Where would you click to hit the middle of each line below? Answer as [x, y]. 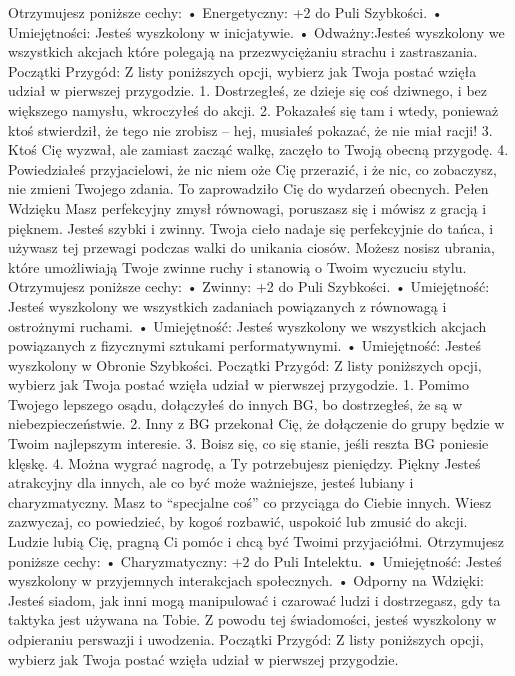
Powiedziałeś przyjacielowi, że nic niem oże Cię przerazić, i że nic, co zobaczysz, [252, 168]
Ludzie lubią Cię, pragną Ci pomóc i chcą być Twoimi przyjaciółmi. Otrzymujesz [256, 541]
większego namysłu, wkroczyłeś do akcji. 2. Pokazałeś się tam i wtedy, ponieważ [253, 109]
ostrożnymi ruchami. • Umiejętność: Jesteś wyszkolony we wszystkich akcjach [247, 325]
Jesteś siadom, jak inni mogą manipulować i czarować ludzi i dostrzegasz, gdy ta [254, 599]
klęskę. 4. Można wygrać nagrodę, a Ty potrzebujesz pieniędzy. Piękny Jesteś [244, 462]
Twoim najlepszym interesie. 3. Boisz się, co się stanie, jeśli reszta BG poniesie [248, 443]
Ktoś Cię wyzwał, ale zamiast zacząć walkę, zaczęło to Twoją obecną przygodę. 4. [258, 149]
